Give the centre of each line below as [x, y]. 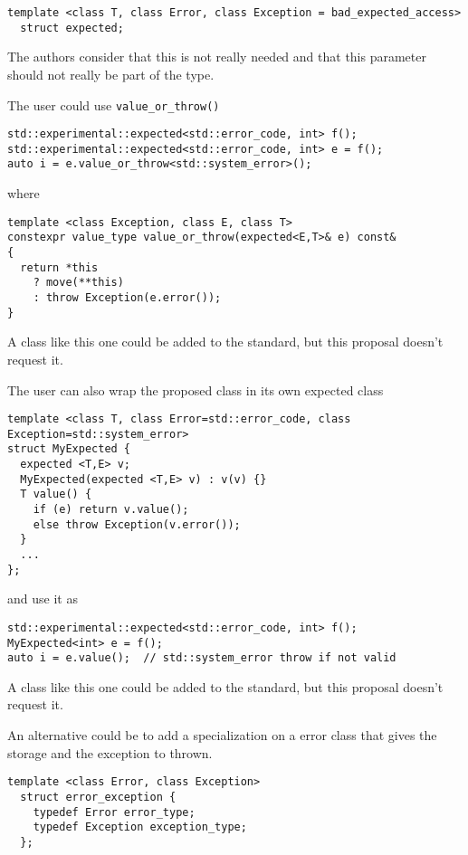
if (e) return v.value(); [111, 510]
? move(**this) [78, 283]
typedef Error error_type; [114, 812]
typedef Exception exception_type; [140, 827]
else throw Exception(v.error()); [137, 524]
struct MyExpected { [69, 449]
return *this [59, 267]
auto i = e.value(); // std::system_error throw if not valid [202, 658]
